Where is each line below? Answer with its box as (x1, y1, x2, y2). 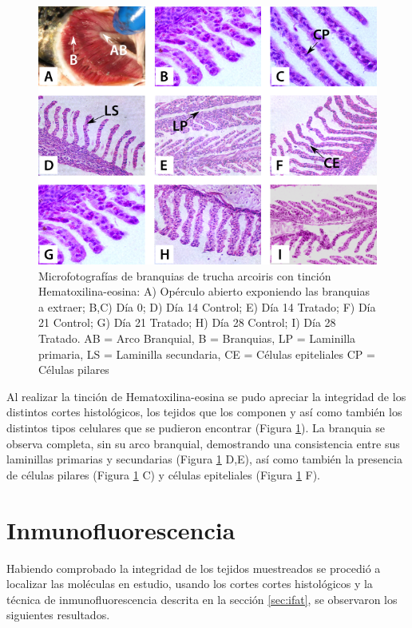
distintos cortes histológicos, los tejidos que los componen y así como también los (6, 403, 402, 420)
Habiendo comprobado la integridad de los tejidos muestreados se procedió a (6, 559, 381, 576)
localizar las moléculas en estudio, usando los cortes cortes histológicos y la (6, 575, 373, 592)
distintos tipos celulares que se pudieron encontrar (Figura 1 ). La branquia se (6, 419, 386, 436)
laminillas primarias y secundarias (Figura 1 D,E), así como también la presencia (6, 451, 402, 467)
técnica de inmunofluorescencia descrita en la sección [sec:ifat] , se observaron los (6, 590, 398, 607)
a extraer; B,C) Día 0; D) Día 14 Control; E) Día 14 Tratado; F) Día (38, 298, 376, 315)
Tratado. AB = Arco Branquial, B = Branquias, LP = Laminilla (38, 330, 356, 347)
